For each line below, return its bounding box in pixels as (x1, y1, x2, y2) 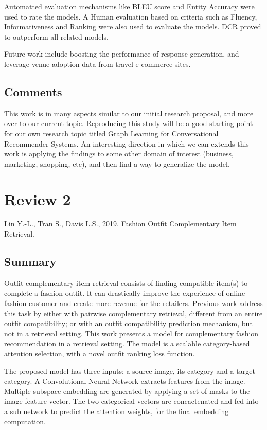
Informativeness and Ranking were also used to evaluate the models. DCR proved (4, 21, 261, 32)
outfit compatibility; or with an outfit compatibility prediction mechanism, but (4, 318, 253, 329)
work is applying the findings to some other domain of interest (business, (4, 148, 234, 159)
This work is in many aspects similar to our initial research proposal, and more (4, 107, 254, 118)
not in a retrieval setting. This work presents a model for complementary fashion (4, 328, 259, 338)
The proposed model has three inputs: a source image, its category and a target (4, 365, 255, 376)
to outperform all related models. (4, 31, 109, 42)
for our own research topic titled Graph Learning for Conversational (4, 128, 219, 138)
